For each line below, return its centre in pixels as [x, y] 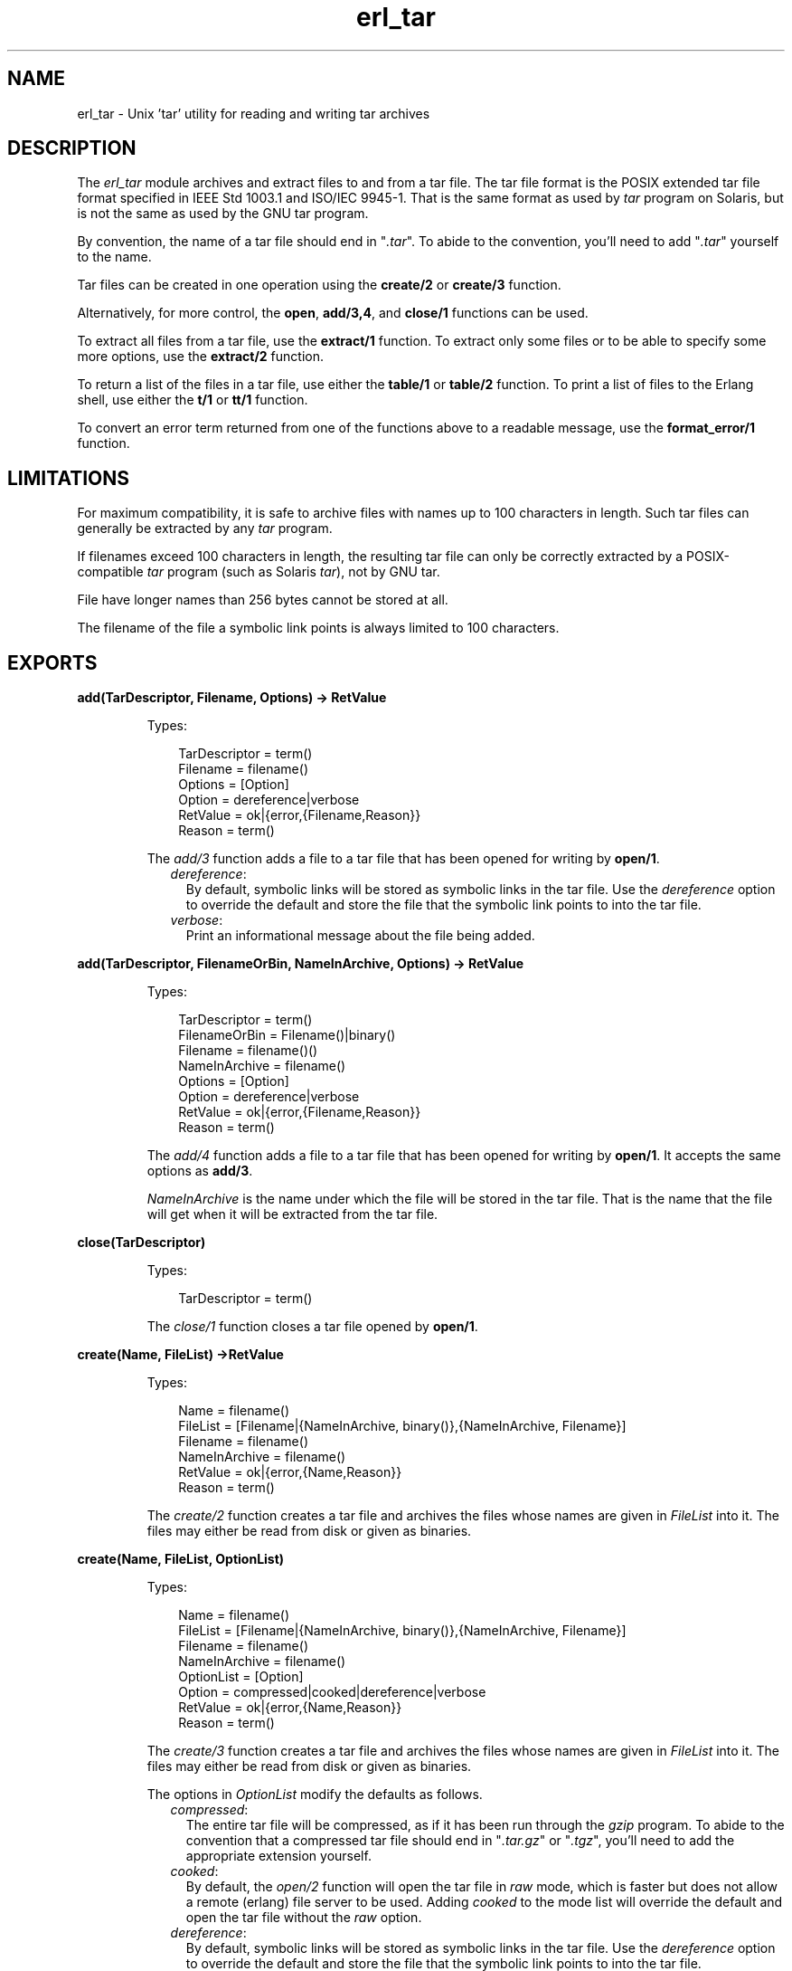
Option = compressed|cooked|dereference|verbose [332, 1692]
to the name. [114, 257]
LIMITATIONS [69, 478]
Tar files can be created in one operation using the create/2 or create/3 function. [319, 285]
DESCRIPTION [72, 148]
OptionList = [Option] [241, 1677]
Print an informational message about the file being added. [360, 936]
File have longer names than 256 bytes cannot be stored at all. [263, 600]
